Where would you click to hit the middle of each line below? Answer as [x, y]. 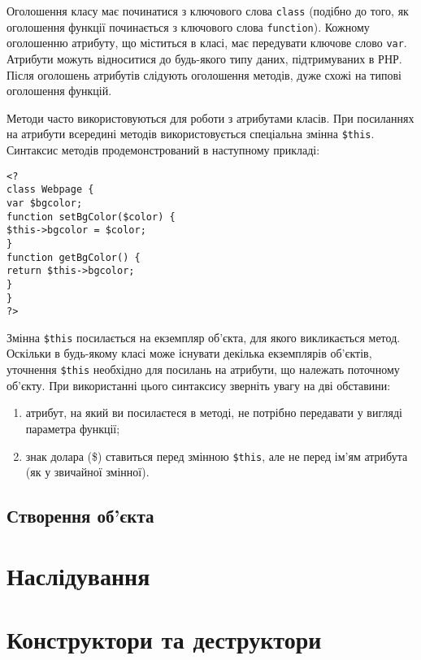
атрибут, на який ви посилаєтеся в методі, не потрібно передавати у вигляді [214, 412]
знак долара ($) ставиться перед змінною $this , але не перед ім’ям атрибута [217, 456]
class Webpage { [50, 190]
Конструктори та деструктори [164, 639]
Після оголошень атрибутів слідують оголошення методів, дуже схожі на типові [204, 74]
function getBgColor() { [74, 257]
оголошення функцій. [59, 91]
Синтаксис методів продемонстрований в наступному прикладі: [163, 150]
